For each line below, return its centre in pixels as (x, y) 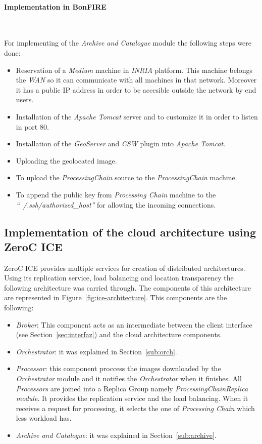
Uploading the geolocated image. (66, 160)
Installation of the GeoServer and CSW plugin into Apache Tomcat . (121, 144)
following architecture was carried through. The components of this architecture (127, 287)
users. (25, 99)
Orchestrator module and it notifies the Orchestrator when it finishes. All (129, 378)
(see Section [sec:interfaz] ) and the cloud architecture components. (119, 334)
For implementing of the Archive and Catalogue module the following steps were (128, 43)
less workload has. (44, 418)
